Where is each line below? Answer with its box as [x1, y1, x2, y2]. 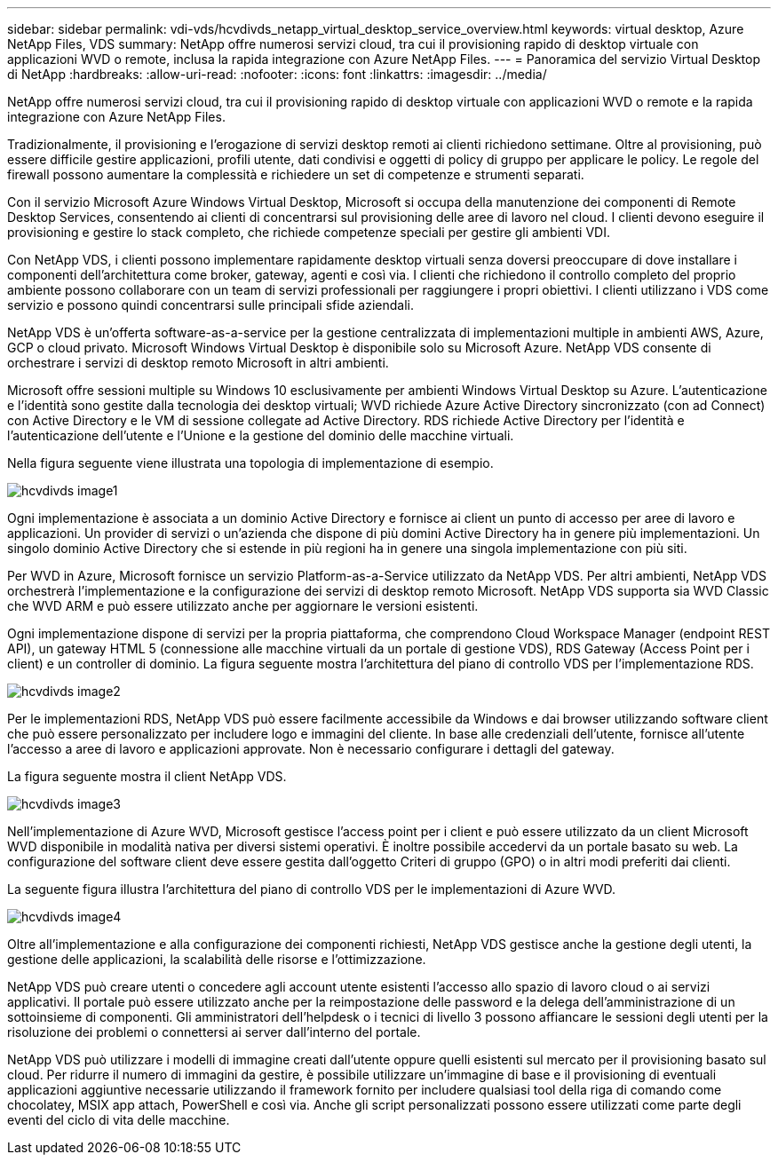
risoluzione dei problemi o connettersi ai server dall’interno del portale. [7, 1024, 421, 1039]
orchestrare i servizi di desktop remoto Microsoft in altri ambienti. [7, 355, 389, 370]
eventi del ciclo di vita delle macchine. [7, 1112, 230, 1127]
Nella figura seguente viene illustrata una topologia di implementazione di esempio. [7, 455, 494, 470]
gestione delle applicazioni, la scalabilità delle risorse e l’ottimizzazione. [7, 952, 426, 967]
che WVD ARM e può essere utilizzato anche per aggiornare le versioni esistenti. [7, 598, 479, 613]
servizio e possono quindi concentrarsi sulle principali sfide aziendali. [7, 297, 414, 312]
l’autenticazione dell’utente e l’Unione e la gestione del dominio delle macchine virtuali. [7, 428, 514, 443]
